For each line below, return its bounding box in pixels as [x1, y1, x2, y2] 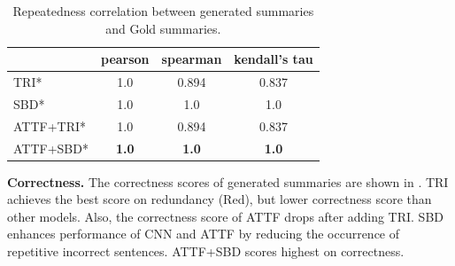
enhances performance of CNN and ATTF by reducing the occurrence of [7, 224, 400, 243]
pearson [100, 50, 150, 68]
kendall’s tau [234, 50, 313, 68]
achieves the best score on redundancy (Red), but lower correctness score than [7, 190, 432, 208]
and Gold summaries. [105, 19, 221, 37]
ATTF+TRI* [13, 116, 87, 135]
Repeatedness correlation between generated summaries [12, 2, 314, 20]
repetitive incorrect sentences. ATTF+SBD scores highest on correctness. [7, 242, 405, 261]
